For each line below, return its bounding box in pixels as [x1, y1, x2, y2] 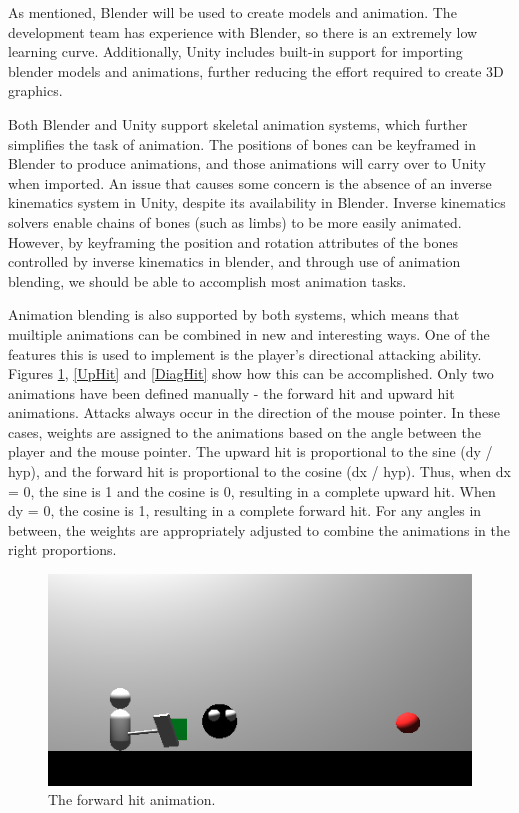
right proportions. [8, 539, 117, 560]
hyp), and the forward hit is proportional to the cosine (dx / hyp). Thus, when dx [8, 461, 511, 482]
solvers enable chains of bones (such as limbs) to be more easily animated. [8, 211, 462, 232]
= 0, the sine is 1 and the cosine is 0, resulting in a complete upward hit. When [8, 480, 496, 501]
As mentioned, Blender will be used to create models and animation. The [8, 2, 457, 22]
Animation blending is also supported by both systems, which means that [8, 304, 460, 325]
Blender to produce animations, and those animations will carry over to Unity [8, 153, 486, 174]
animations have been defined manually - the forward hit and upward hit [8, 382, 455, 403]
